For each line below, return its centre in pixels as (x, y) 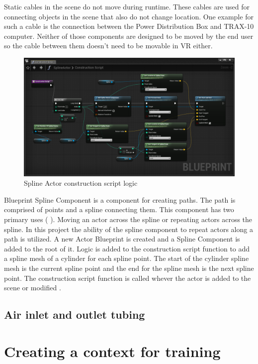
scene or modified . (33, 288)
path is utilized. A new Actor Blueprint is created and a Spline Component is (122, 239)
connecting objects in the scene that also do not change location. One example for (129, 16)
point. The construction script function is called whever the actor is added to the (128, 278)
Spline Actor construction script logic (81, 183)
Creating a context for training (112, 351)
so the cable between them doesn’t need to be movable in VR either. (108, 46)
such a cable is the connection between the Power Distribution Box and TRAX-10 (129, 26)
